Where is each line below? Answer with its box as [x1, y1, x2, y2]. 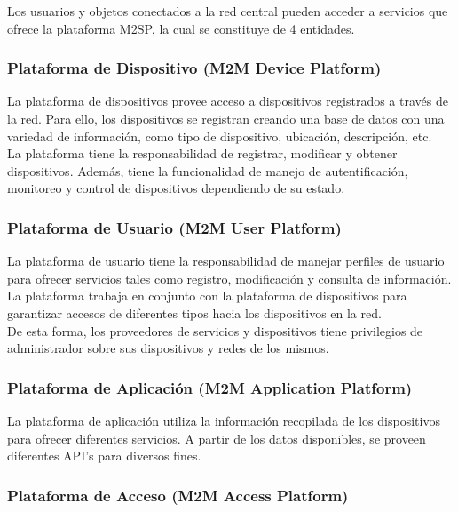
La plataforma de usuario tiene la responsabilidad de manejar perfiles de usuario [7, 252, 445, 270]
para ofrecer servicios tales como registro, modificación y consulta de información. [7, 268, 452, 287]
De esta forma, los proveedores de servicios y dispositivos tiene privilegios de [7, 321, 423, 340]
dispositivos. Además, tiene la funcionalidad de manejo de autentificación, [7, 161, 408, 180]
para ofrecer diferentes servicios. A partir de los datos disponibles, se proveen [7, 428, 426, 447]
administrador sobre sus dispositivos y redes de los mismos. [7, 339, 329, 357]
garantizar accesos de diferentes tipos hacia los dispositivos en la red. [7, 303, 382, 322]
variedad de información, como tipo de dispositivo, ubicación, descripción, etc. [7, 126, 432, 145]
